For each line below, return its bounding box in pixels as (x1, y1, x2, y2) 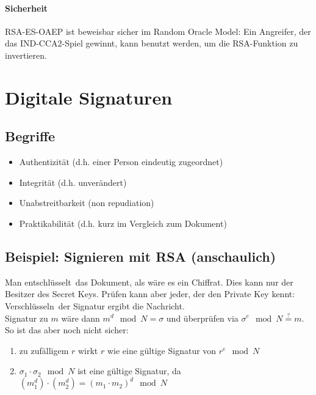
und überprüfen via (166, 311, 239, 324)
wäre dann (61, 311, 100, 324)
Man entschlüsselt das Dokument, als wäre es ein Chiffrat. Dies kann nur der (5, 275, 293, 288)
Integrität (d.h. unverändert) (19, 175, 127, 188)
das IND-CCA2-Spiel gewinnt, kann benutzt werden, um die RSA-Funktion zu (5, 37, 298, 50)
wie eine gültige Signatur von (107, 344, 217, 356)
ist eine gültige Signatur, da (77, 364, 181, 377)
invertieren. (5, 48, 47, 61)
